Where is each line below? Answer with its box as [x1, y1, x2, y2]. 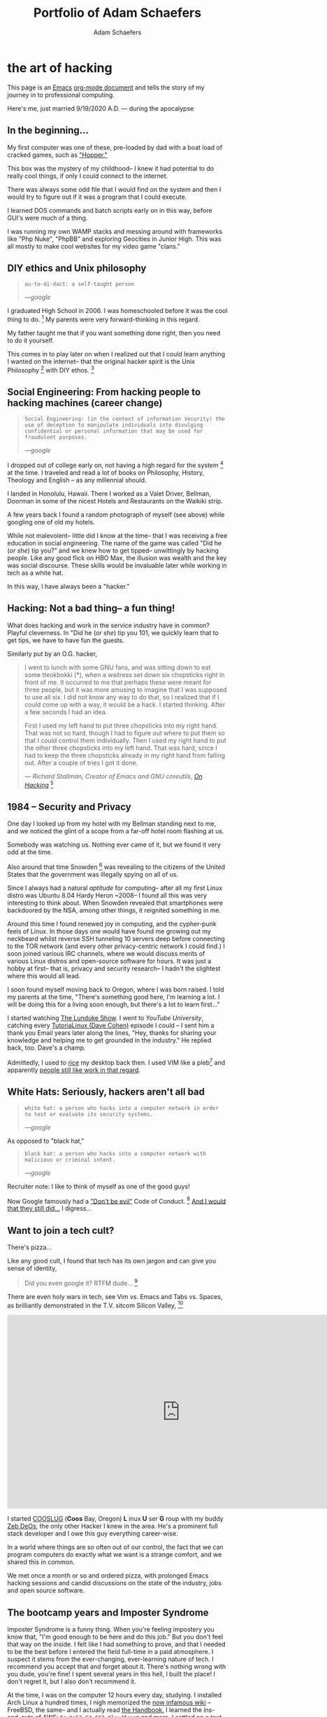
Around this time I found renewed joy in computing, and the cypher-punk [7, 919, 217, 929]
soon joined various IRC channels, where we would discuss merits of [7, 950, 205, 958]
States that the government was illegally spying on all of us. [7, 870, 179, 879]
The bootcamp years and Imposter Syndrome [7, 1606, 209, 1618]
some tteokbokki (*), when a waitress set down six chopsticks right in [24, 670, 225, 679]
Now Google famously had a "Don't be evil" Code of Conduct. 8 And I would [7, 1195, 226, 1205]
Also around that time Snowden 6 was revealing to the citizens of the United [7, 861, 226, 871]
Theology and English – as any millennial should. [7, 476, 147, 485]
